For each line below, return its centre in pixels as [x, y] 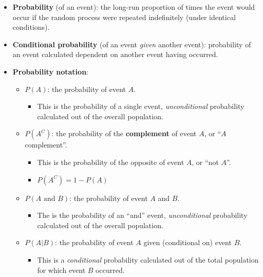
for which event [61, 270]
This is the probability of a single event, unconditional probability [141, 106]
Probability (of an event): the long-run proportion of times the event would [134, 7]
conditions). [31, 27]
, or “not [205, 162]
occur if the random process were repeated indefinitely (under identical [124, 17]
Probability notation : [50, 71]
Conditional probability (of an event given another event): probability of [132, 44]
